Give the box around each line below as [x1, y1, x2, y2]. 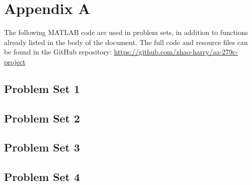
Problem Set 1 [4, 80, 80, 96]
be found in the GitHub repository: [4, 46, 112, 57]
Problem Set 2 [4, 110, 80, 125]
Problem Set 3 [4, 139, 80, 155]
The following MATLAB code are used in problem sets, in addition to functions [4, 27, 248, 37]
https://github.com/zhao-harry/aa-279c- [114, 46, 238, 57]
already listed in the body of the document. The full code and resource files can [4, 36, 248, 47]
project [4, 56, 25, 66]
